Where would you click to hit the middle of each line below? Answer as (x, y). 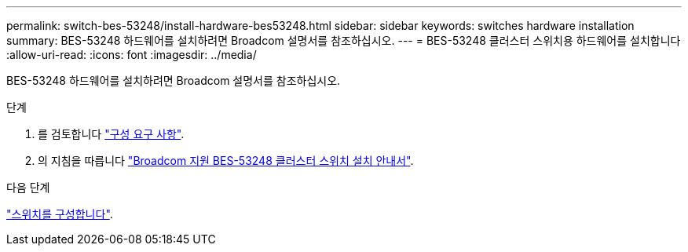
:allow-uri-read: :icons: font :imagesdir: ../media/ (132, 55)
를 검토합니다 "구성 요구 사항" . (111, 134)
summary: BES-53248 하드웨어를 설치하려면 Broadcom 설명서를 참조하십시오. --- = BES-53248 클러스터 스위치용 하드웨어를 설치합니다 (344, 40)
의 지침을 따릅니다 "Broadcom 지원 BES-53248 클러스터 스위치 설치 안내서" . (226, 161)
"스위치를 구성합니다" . (60, 214)
